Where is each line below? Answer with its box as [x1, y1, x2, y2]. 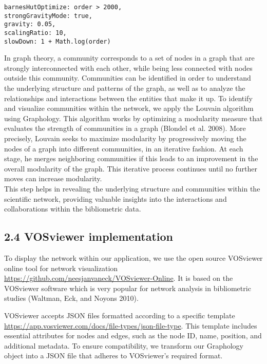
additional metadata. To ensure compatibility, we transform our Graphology [4, 340, 244, 351]
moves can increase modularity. [4, 173, 102, 184]
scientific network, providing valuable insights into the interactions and [4, 193, 227, 204]
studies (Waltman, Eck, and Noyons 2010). [4, 293, 139, 303]
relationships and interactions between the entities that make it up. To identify [4, 92, 253, 103]
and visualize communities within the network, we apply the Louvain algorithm [4, 103, 254, 113]
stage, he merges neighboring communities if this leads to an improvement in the [4, 153, 258, 164]
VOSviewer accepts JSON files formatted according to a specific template [4, 310, 235, 320]
